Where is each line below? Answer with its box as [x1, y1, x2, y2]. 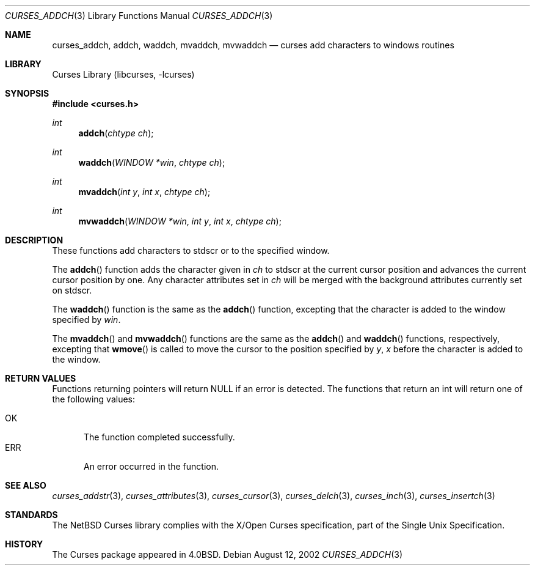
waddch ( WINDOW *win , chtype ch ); [78, 157, 225, 168]
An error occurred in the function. [84, 461, 219, 472]
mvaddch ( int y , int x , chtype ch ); [78, 187, 211, 197]
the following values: [52, 394, 135, 404]
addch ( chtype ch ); [78, 128, 154, 138]
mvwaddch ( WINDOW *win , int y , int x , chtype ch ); [78, 216, 282, 226]
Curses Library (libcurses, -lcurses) [52, 69, 195, 80]
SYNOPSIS [5, 88, 49, 98]
